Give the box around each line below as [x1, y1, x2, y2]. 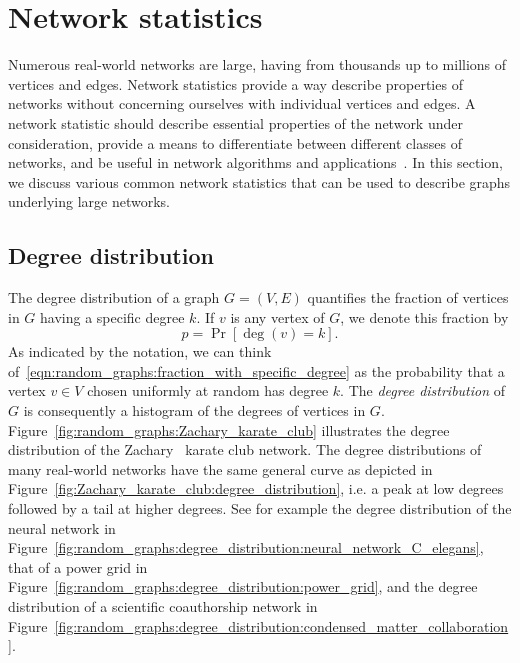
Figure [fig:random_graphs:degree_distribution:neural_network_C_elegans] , [8, 537, 484, 558]
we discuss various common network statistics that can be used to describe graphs [8, 171, 511, 192]
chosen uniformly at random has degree [87, 380, 329, 401]
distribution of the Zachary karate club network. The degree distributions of [8, 439, 482, 460]
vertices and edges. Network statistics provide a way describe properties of [8, 73, 463, 94]
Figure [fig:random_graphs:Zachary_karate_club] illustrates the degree [8, 419, 450, 440]
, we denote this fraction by [340, 306, 509, 327]
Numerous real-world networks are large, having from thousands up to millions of [8, 54, 507, 75]
